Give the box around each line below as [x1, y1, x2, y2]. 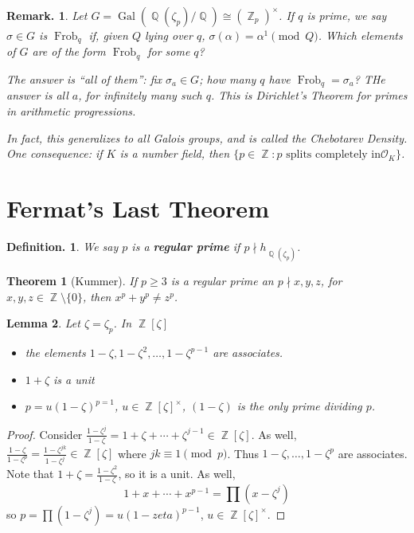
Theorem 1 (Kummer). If [6, 272, 137, 289]
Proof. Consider [6, 425, 83, 442]
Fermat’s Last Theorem [6, 191, 269, 224]
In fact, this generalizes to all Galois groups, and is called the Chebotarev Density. [6, 129, 408, 146]
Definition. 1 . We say [6, 237, 119, 254]
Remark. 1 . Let [6, 7, 88, 23]
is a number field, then [119, 145, 230, 162]
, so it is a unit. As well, [118, 465, 236, 482]
